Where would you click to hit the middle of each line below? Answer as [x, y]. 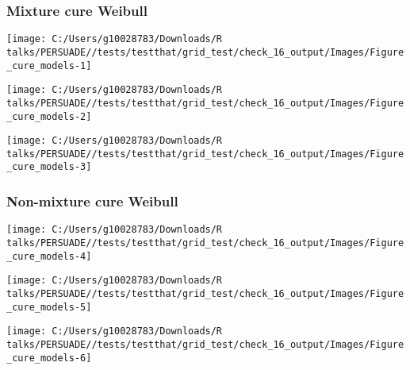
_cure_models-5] [49, 307]
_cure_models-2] [49, 116]
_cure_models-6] [49, 358]
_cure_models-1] [49, 66]
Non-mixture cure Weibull [92, 201]
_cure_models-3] [49, 167]
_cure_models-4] [49, 256]
